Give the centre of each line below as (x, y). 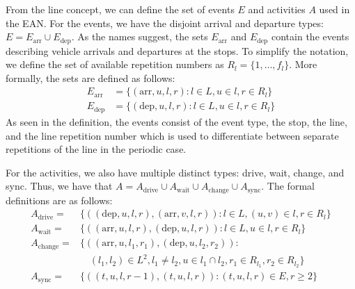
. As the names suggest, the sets (140, 36)
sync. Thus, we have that (59, 186)
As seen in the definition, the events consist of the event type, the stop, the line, (176, 121)
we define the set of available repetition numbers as (115, 64)
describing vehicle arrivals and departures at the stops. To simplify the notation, (177, 50)
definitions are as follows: (59, 200)
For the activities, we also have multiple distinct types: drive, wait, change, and (175, 172)
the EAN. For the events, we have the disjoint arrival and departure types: (165, 23)
